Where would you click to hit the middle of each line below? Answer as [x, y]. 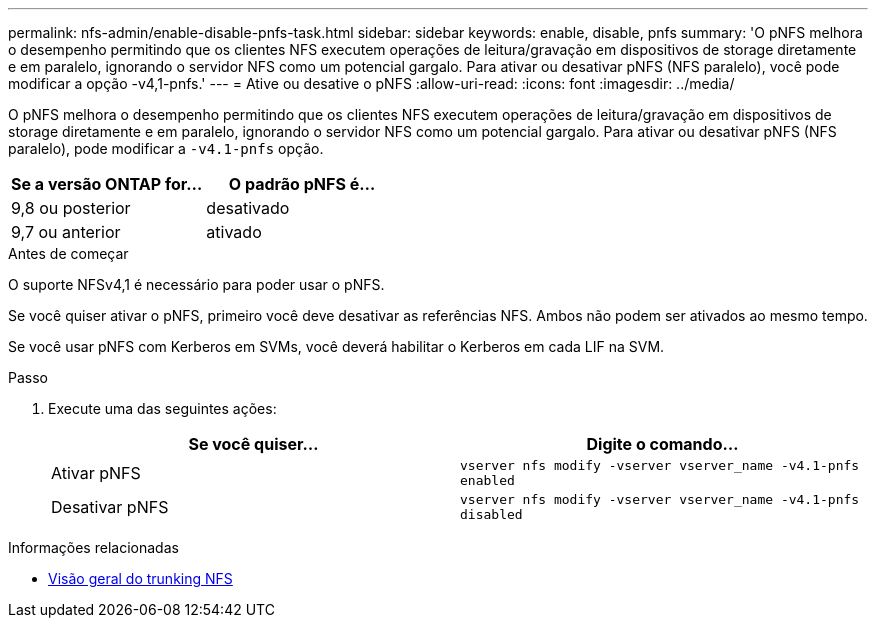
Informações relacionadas [93, 547]
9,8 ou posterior [71, 208]
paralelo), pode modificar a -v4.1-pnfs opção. [166, 148]
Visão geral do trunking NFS [140, 578]
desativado [248, 208]
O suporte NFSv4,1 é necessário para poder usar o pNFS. [196, 284]
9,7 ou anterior [66, 232]
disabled [491, 514]
